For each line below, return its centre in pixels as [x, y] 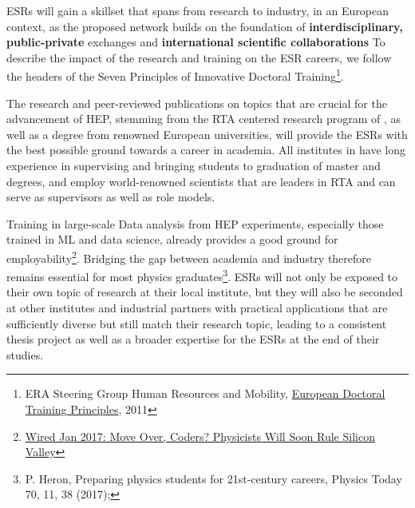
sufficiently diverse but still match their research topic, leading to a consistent [197, 323]
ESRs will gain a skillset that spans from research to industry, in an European [198, 10]
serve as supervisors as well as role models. [111, 197]
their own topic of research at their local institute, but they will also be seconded [205, 292]
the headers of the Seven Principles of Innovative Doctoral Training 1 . [175, 75]
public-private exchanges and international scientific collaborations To [196, 42]
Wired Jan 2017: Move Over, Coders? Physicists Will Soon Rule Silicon [200, 436]
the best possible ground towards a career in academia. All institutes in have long [206, 150]
